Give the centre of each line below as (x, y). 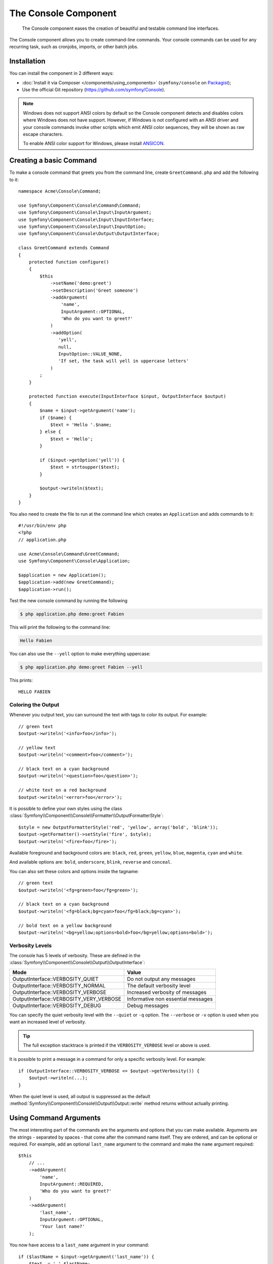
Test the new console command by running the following (69, 600)
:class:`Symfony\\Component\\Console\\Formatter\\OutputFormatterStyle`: (86, 816)
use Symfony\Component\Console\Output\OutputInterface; (89, 234)
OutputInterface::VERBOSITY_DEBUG (57, 1005)
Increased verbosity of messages (167, 992)
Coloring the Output (34, 704)
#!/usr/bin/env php (42, 526)
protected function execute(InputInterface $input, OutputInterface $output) (127, 396)
